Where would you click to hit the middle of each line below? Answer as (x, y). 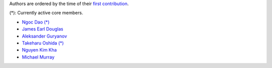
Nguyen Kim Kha (40, 50)
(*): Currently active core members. (46, 13)
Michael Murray (38, 57)
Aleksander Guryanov (45, 36)
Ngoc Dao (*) (36, 22)
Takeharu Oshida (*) (43, 43)
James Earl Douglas (43, 29)
